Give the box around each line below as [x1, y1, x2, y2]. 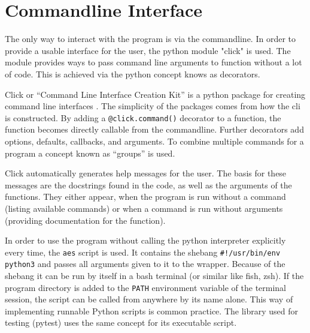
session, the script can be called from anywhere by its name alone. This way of [5, 293, 293, 305]
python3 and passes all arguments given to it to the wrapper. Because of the [5, 257, 285, 270]
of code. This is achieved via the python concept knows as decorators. [5, 67, 260, 80]
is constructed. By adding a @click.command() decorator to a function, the [5, 111, 281, 124]
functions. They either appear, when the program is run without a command [5, 190, 286, 203]
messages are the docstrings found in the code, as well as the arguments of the [5, 178, 292, 191]
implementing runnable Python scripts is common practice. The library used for [5, 304, 298, 317]
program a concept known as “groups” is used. [5, 146, 175, 159]
